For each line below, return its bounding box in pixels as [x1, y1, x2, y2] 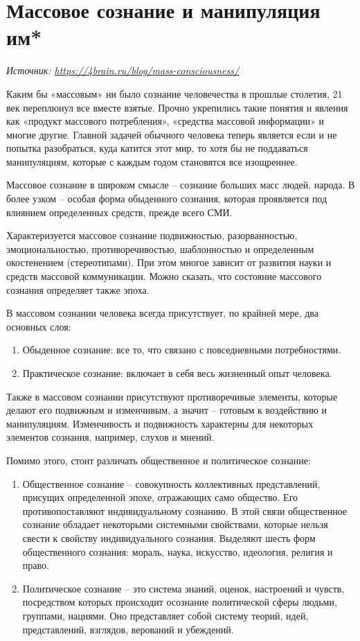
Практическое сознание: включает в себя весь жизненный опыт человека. [22, 366, 332, 380]
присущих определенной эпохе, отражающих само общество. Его [22, 490, 298, 504]
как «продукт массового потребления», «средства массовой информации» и [6, 114, 325, 128]
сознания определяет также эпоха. [6, 282, 150, 297]
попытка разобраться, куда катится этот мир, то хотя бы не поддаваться [6, 141, 308, 155]
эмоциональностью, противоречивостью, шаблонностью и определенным [6, 241, 314, 256]
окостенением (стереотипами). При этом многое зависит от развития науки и [6, 255, 332, 270]
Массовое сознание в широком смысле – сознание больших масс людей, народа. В [6, 177, 355, 192]
